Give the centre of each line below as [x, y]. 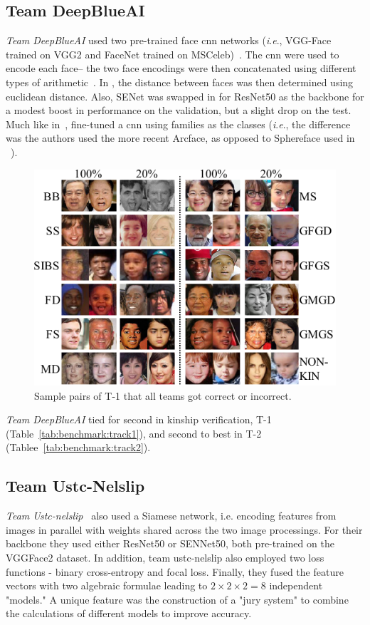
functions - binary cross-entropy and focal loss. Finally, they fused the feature [175, 571]
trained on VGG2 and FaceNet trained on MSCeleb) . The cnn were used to [173, 54]
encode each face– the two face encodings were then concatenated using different [181, 68]
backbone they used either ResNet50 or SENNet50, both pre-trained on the [170, 543]
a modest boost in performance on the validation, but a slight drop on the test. [179, 110]
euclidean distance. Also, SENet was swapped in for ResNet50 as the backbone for [185, 96]
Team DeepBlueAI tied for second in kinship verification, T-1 [139, 419]
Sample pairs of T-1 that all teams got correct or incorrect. [163, 395]
